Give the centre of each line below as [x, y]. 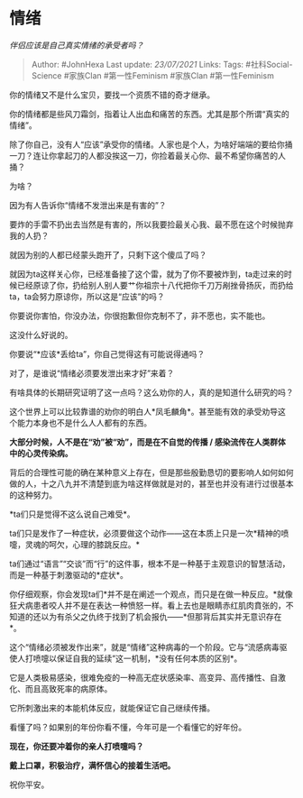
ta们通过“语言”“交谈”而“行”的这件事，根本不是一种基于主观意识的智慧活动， [150, 564]
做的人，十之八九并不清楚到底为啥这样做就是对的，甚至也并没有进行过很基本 [151, 483]
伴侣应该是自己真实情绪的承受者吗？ [77, 45]
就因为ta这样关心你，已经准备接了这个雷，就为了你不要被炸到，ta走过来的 [147, 274]
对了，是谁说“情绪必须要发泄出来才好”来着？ [92, 373]
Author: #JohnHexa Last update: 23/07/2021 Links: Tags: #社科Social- [162, 64]
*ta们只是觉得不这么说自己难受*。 [72, 514]
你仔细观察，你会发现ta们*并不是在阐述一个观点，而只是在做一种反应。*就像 [151, 594]
